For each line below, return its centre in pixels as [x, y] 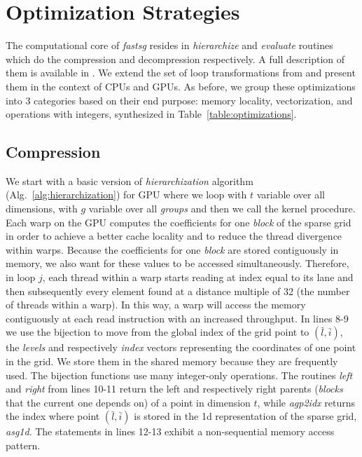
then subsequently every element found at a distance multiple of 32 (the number [178, 291]
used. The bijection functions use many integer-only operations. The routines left [179, 375]
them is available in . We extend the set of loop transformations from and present [181, 73]
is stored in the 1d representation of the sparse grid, [245, 416]
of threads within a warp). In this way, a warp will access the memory [156, 305]
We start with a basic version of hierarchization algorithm [130, 180]
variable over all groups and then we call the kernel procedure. [222, 209]
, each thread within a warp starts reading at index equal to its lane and [198, 277]
